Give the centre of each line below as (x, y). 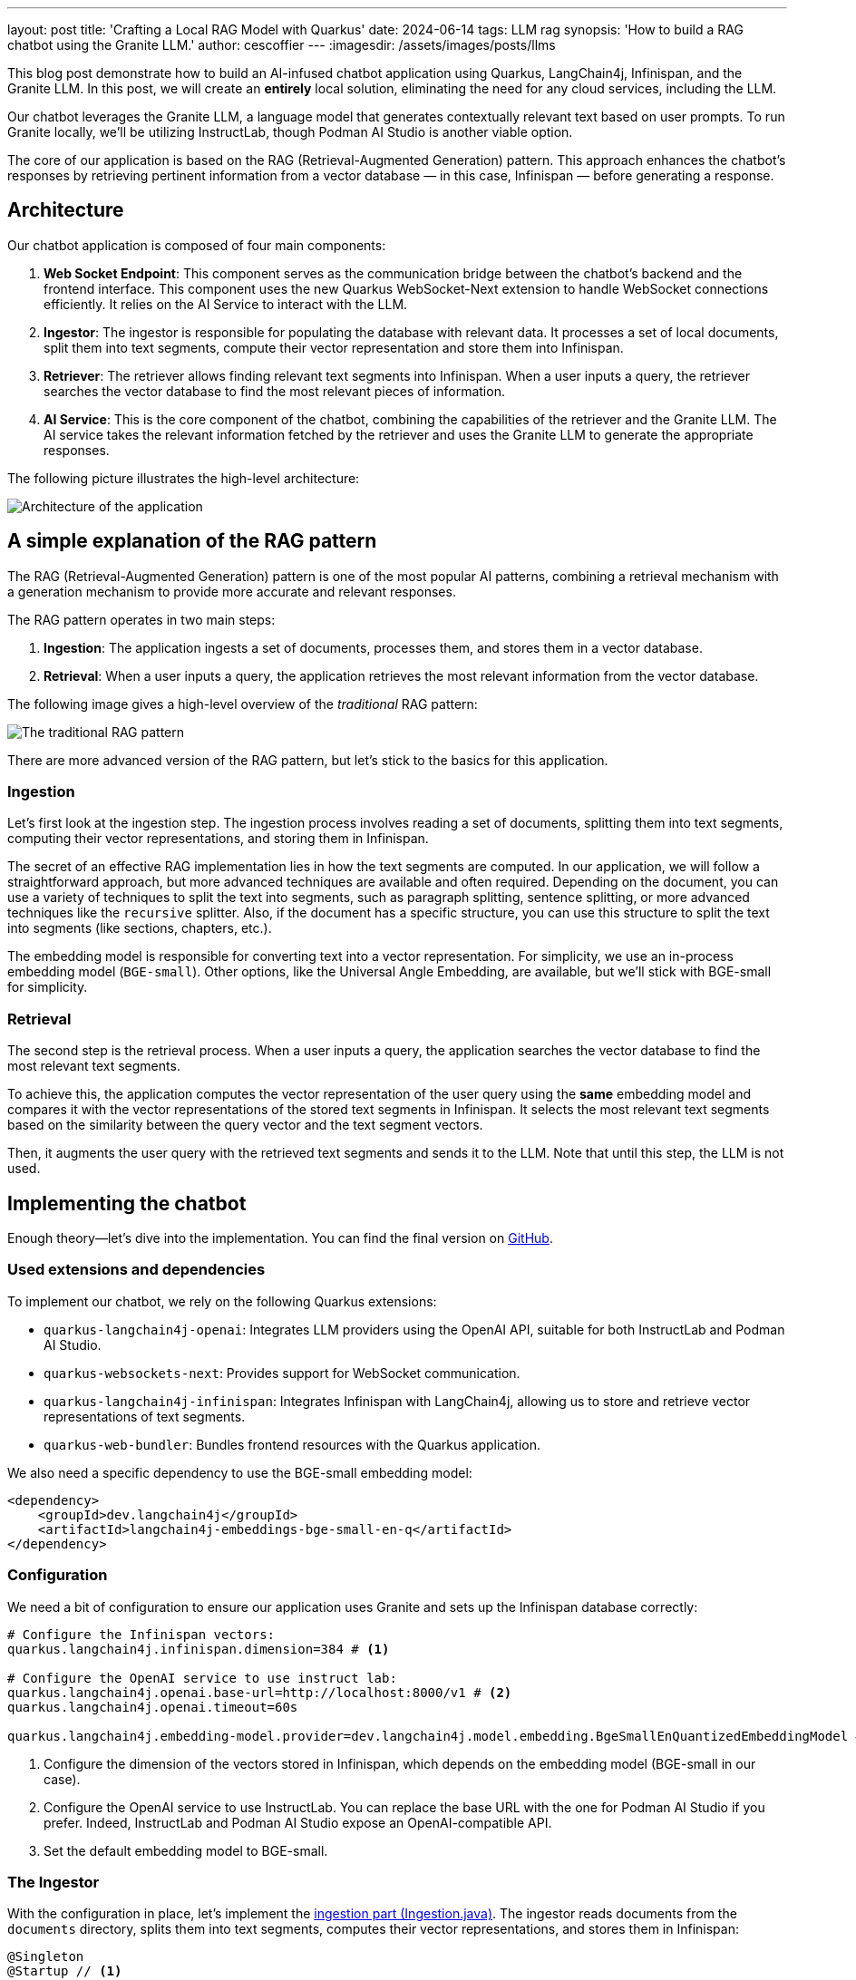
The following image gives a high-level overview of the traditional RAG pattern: (243, 704)
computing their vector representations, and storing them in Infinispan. (218, 839)
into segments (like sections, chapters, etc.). (140, 928)
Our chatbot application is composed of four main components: (197, 245)
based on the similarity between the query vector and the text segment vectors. (245, 1125)
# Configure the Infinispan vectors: (141, 1634)
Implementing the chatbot (127, 1203)
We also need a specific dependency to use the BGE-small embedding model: (240, 1472)
